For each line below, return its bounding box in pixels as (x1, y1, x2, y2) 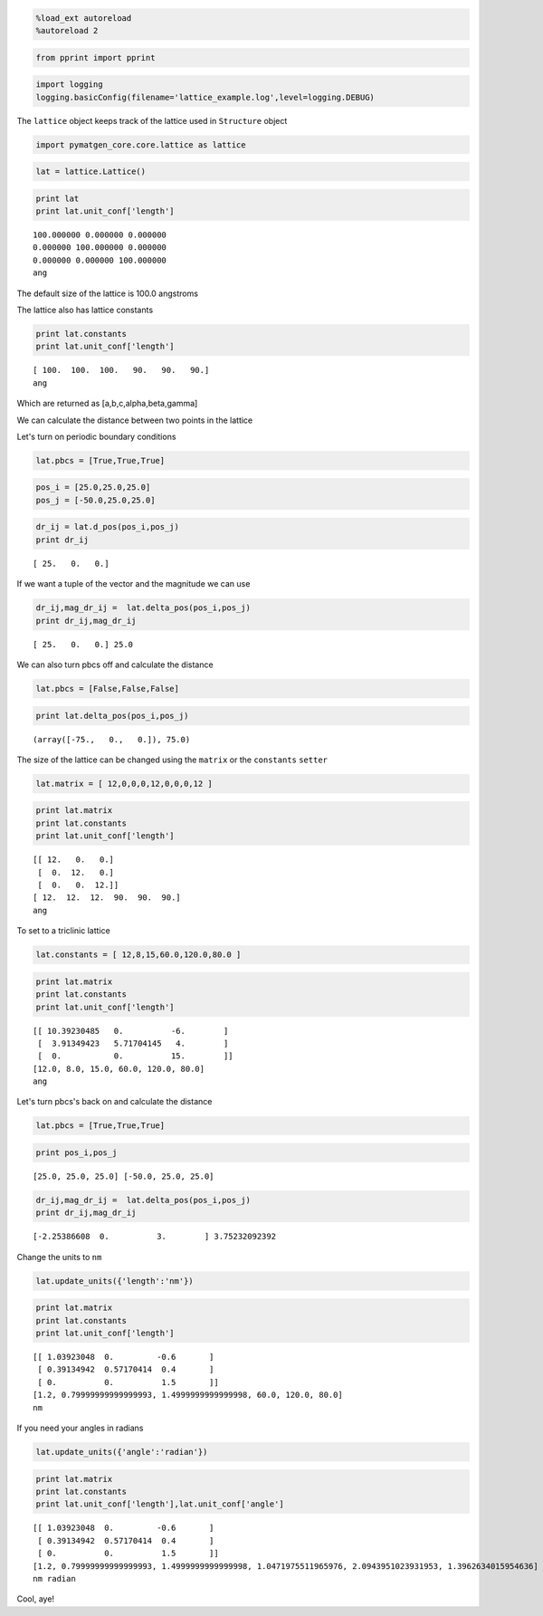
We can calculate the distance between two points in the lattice (16, 415, 253, 426)
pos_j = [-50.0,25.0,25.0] (35, 494, 156, 505)
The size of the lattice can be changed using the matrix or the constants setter (16, 754, 329, 765)
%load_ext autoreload (35, 13, 132, 23)
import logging (35, 80, 103, 90)
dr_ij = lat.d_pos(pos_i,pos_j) (35, 521, 180, 532)
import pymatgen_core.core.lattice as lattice (35, 139, 246, 149)
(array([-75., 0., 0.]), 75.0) (33, 734, 191, 744)
